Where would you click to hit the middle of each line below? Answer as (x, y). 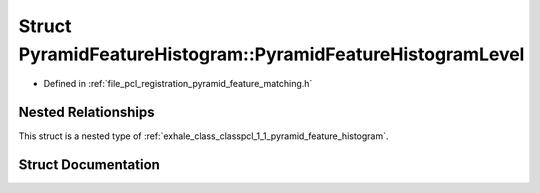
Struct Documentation (89, 165)
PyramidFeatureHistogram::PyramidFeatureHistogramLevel (271, 54)
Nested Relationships (86, 112)
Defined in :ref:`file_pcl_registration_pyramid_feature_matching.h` (178, 84)
